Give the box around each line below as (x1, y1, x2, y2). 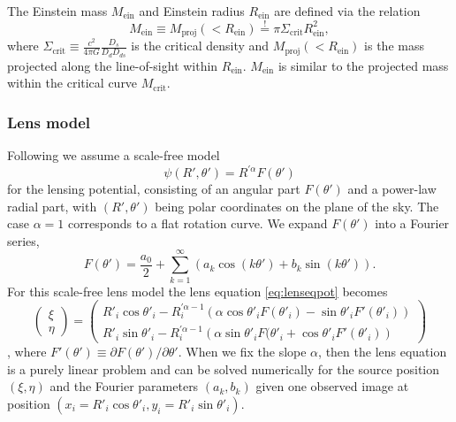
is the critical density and (131, 36, 270, 55)
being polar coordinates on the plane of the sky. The (155, 196, 439, 215)
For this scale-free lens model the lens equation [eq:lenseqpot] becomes (7, 281, 388, 300)
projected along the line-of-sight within (7, 56, 218, 74)
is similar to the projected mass (277, 56, 449, 74)
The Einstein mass (7, 2, 108, 19)
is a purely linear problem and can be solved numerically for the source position (7, 359, 440, 378)
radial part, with (7, 196, 97, 215)
